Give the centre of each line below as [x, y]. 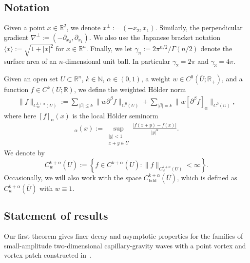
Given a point [25, 28]
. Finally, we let [109, 48]
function [16, 89]
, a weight [156, 79]
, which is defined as [207, 178]
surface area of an [30, 61]
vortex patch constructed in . [48, 255]
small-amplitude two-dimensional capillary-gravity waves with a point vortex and [125, 245]
